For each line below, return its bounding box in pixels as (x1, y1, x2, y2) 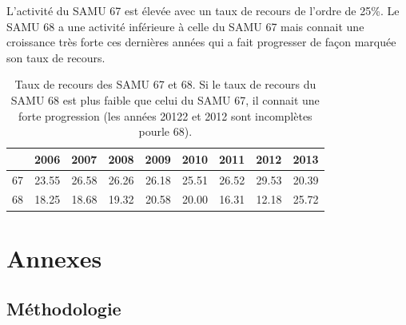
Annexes (6, 241, 102, 274)
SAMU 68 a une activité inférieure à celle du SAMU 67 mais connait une (6, 18, 364, 34)
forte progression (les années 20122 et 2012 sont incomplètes (18, 107, 312, 124)
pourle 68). (138, 123, 193, 140)
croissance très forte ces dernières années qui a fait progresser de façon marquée (6, 34, 396, 50)
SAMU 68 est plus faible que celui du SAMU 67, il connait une (10, 91, 320, 108)
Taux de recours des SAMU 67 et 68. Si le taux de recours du (14, 76, 316, 93)
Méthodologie (6, 296, 121, 321)
